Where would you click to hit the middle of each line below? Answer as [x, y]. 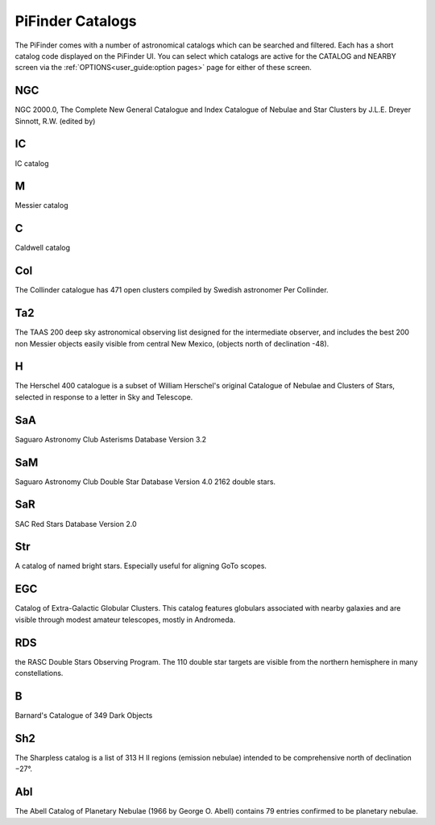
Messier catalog [41, 205]
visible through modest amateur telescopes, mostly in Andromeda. [125, 620]
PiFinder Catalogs [76, 21]
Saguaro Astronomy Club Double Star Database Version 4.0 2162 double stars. [145, 481]
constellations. [39, 674]
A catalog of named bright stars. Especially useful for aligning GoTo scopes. [141, 566]
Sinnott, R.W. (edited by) [55, 121]
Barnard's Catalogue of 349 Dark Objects [84, 715]
